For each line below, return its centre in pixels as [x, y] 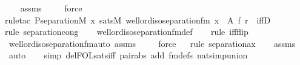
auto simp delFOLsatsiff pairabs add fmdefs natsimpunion [128, 55]
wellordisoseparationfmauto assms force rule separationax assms [152, 43]
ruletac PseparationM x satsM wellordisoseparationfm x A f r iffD [138, 20]
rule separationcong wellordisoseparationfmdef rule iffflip [127, 32]
